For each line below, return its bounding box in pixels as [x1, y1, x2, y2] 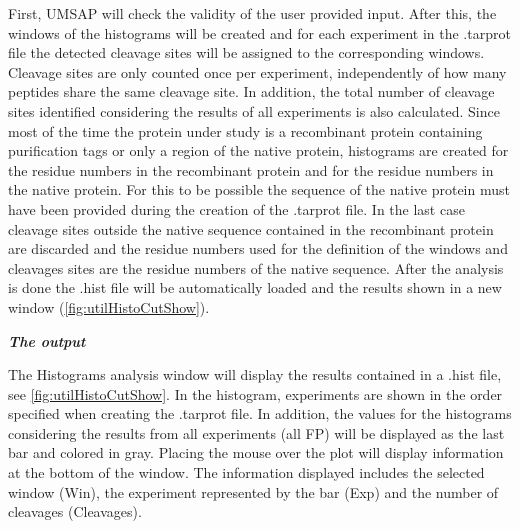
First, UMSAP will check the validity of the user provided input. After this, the [8, 3, 497, 23]
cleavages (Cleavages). [8, 501, 142, 522]
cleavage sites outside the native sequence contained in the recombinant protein [8, 218, 494, 239]
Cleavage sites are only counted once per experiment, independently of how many [8, 61, 507, 82]
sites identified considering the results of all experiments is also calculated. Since [8, 100, 500, 121]
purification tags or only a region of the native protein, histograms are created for [8, 140, 509, 161]
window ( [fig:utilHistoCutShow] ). [8, 296, 210, 317]
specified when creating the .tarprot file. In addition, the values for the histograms [8, 403, 512, 424]
